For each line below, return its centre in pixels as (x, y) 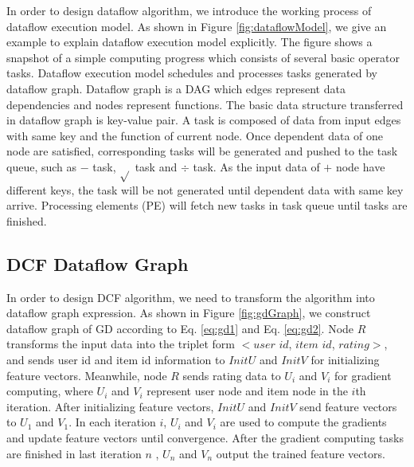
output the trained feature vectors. (301, 453)
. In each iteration (112, 422)
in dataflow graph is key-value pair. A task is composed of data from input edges (204, 120)
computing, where (50, 391)
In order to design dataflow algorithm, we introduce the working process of (189, 10)
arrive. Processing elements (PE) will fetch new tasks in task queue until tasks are (207, 205)
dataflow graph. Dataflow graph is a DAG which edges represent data (176, 88)
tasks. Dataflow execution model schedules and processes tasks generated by (192, 73)
